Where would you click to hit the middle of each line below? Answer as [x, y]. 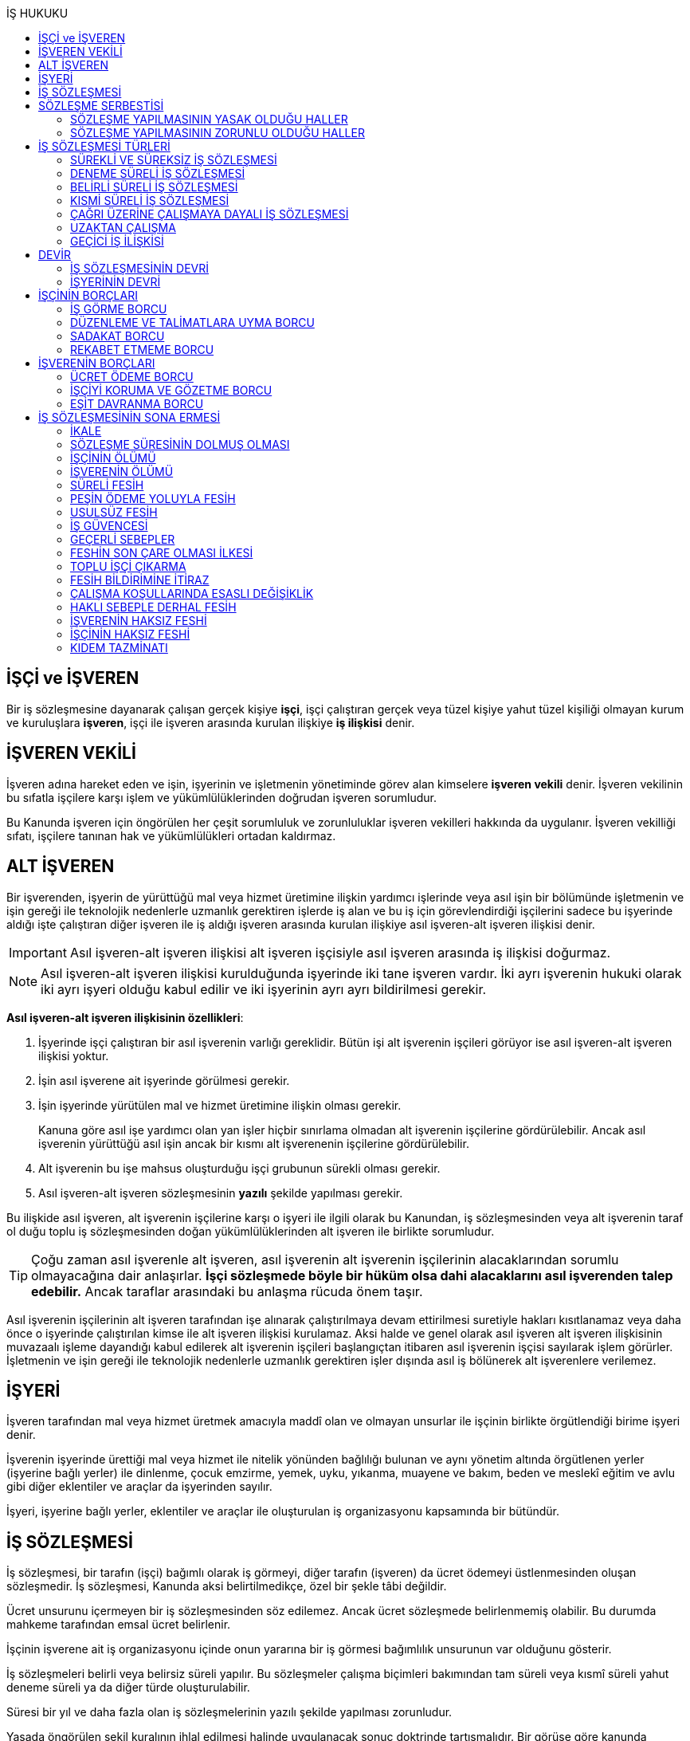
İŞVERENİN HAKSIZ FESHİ [139, 621]
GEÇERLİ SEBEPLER [123, 539]
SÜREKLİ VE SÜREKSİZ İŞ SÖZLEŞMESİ [174, 160]
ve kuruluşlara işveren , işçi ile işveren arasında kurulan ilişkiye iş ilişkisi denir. [211, 722]
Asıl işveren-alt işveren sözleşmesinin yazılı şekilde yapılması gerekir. [221, 1193]
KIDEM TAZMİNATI [119, 648]
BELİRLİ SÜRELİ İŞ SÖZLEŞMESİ [154, 187]
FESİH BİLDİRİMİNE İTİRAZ [140, 580]
